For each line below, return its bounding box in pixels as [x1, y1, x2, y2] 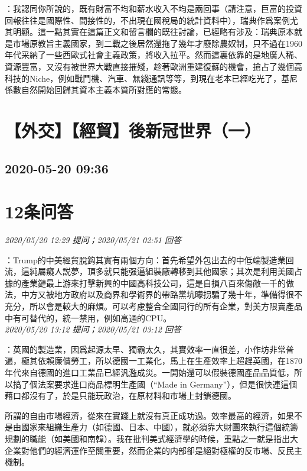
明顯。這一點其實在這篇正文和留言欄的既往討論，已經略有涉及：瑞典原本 [12, 25, 294, 38]
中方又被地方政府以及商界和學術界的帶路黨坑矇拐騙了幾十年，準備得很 [21, 288, 294, 301]
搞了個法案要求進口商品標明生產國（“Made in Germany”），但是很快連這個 [12, 378, 298, 390]
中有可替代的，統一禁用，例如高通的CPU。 [5, 311, 172, 324]
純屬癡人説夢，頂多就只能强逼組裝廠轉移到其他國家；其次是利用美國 [29, 265, 294, 278]
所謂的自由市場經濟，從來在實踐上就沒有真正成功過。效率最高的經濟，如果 [5, 409, 294, 421]
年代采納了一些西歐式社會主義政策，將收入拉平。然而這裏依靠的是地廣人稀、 [5, 49, 302, 61]
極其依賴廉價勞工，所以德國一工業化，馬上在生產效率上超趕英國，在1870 [21, 354, 302, 367]
